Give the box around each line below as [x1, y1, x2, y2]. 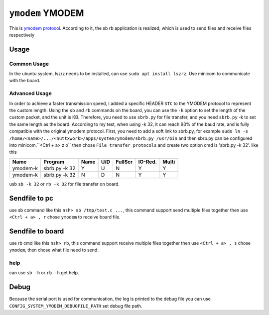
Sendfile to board [9, 227, 64, 235]
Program [43, 158, 65, 165]
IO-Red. [138, 158, 157, 165]
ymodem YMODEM [9, 7, 84, 18]
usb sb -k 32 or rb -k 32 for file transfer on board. [9, 181, 120, 187]
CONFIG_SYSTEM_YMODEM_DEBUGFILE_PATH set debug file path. [9, 303, 142, 309]
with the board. [9, 78, 41, 84]
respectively [9, 32, 35, 38]
